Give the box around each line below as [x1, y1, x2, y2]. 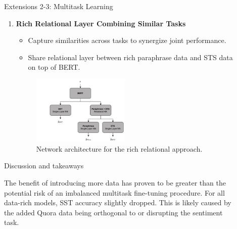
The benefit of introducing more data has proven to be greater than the [4, 177, 226, 188]
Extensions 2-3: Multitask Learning [4, 1, 113, 11]
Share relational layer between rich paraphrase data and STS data [28, 52, 233, 62]
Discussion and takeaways [4, 160, 84, 171]
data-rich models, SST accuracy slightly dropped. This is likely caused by [4, 197, 231, 208]
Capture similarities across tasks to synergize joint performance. [28, 35, 226, 45]
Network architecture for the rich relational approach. [36, 143, 203, 154]
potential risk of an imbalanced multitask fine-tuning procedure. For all [4, 187, 225, 198]
